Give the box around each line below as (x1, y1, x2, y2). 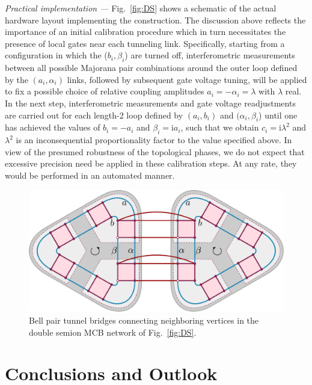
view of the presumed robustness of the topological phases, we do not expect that (5, 145, 305, 158)
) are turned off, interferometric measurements (124, 49, 295, 61)
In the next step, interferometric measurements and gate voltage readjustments (5, 96, 296, 109)
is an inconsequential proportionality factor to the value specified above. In (16, 134, 292, 146)
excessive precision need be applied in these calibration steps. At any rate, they (5, 157, 297, 170)
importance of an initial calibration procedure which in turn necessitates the (5, 25, 286, 38)
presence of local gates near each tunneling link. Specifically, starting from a (5, 37, 285, 49)
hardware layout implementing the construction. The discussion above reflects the (5, 13, 306, 26)
